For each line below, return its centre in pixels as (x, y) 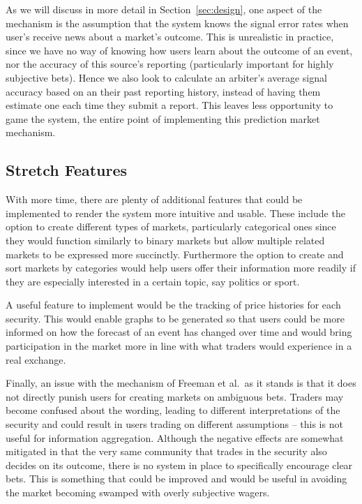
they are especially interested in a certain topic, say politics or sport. (153, 281)
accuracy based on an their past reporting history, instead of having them (163, 91)
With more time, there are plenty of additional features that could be (154, 199)
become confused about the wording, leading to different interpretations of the (173, 410)
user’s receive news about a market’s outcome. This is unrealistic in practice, (170, 37)
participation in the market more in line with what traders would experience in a (179, 346)
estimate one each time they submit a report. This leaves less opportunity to (169, 105)
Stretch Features (67, 170)
